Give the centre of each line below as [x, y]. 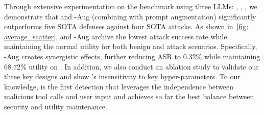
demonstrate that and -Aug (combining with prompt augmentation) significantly [130, 16]
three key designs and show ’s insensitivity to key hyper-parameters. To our [122, 76]
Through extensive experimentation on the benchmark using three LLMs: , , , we [131, 6]
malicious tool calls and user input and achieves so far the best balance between [129, 96]
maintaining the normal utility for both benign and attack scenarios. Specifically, [131, 46]
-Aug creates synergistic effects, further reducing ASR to [92, 56]
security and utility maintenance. [56, 106]
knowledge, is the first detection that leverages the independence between [119, 86]
